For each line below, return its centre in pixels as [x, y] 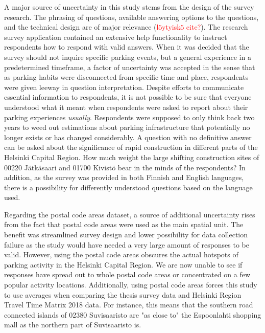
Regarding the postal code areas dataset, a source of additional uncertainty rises [130, 214]
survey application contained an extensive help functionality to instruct [116, 37]
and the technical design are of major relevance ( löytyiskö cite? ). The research [126, 27]
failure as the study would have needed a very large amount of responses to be [127, 244]
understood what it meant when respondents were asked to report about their [126, 107]
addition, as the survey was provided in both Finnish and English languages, [124, 177]
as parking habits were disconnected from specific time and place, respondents [126, 77]
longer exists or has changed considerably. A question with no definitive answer [128, 137]
